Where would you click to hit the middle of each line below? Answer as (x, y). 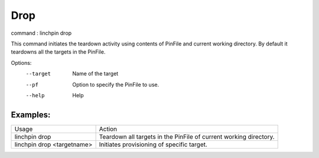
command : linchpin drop (41, 33)
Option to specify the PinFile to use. (116, 84)
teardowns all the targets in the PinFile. (58, 52)
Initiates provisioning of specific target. (153, 144)
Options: (21, 62)
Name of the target (95, 74)
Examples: (31, 115)
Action (108, 129)
